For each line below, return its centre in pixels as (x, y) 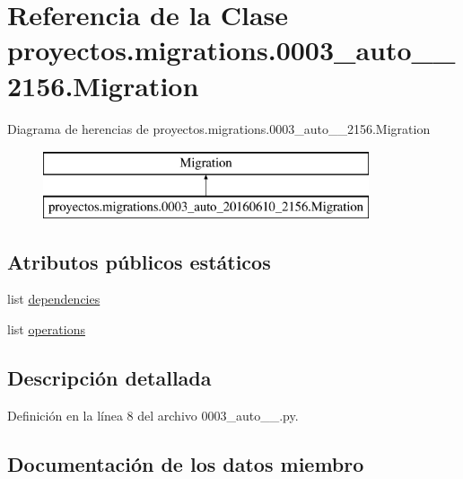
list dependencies (54, 299)
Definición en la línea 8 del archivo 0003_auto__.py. (153, 415)
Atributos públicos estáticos (139, 261)
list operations (46, 329)
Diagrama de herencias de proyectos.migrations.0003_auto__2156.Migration (219, 128)
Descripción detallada (109, 378)
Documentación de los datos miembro (186, 463)
